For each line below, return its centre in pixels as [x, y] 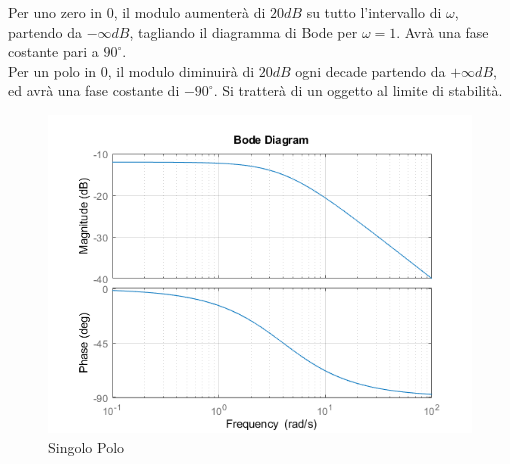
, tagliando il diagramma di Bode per [243, 31]
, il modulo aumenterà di [189, 12]
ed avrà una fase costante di [94, 90]
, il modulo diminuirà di [181, 70]
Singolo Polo [86, 446]
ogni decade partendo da [370, 70]
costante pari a [53, 51]
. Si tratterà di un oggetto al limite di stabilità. [358, 90]
